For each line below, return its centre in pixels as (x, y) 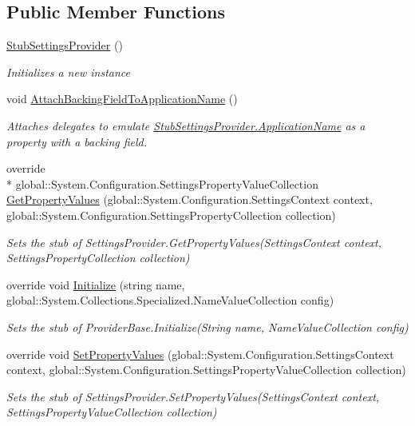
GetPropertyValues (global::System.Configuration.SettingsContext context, (190, 199)
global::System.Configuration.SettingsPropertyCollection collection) (171, 215)
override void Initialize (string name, (96, 284)
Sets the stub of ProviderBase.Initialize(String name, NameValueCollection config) (207, 326)
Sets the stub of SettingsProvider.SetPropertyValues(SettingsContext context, (193, 396)
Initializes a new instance (68, 72)
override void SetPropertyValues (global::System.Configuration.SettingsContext (200, 354)
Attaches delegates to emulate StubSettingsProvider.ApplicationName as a (186, 125)
